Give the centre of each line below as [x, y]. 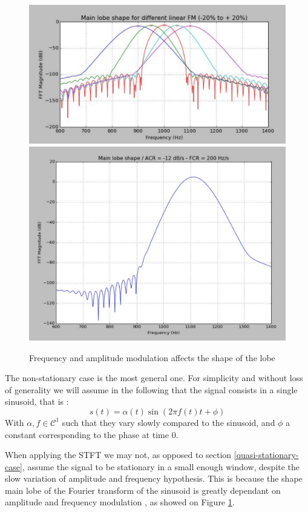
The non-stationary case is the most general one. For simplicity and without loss [154, 378]
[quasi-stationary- [266, 455]
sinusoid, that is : [37, 401]
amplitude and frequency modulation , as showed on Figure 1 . [120, 502]
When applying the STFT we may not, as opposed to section [118, 455]
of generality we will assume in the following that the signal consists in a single [151, 389]
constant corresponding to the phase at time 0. [92, 434]
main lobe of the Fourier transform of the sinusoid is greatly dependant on [143, 490]
